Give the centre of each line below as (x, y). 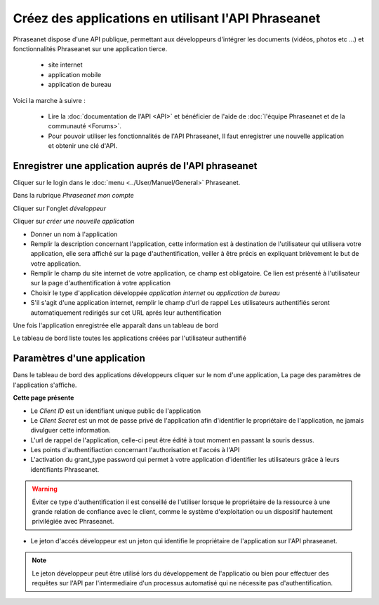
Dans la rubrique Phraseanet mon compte (74, 196)
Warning (45, 489)
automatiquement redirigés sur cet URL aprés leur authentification (126, 313)
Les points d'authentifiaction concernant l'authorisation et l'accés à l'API (135, 450)
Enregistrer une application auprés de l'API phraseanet (135, 166)
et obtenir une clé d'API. (83, 146)
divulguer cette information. (71, 430)
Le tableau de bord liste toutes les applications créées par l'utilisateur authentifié (130, 338)
